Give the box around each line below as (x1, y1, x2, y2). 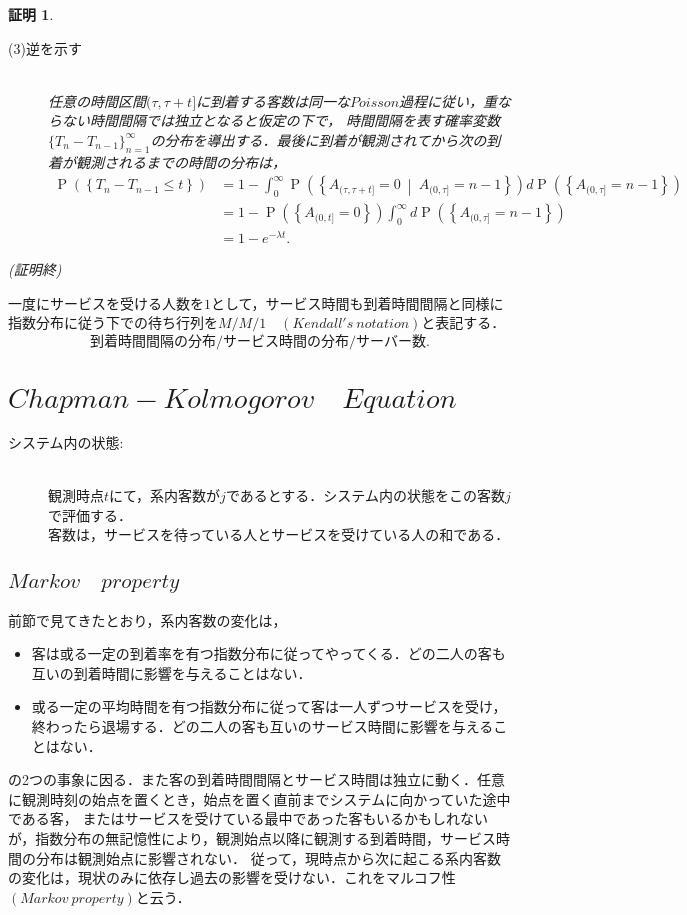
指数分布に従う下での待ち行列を (8, 312, 218, 333)
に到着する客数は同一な (196, 90, 351, 111)
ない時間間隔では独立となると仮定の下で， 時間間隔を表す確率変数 (61, 110, 501, 131)
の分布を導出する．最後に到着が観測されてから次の (150, 129, 487, 150)
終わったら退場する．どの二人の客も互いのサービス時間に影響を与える (31, 716, 494, 736)
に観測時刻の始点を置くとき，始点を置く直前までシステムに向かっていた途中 (8, 788, 511, 809)
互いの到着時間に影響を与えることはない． (31, 662, 312, 683)
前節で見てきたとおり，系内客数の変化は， (8, 609, 287, 630)
